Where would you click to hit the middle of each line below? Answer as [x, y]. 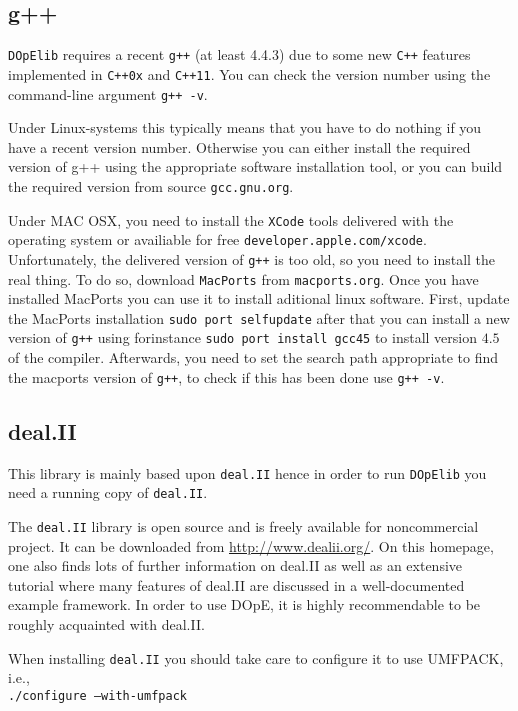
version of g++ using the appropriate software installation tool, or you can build [255, 166]
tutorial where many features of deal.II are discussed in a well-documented [236, 584]
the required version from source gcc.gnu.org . [151, 185]
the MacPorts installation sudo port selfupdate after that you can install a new [259, 317]
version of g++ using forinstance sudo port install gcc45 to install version [242, 337]
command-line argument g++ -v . [108, 93]
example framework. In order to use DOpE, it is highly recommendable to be [244, 604]
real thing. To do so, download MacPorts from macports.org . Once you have [243, 278]
